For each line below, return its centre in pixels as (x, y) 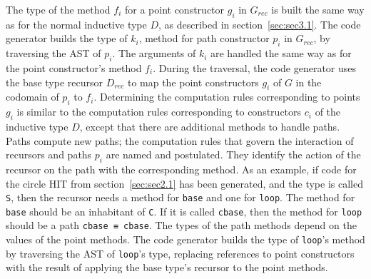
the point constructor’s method (74, 67)
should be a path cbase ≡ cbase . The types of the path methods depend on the (181, 225)
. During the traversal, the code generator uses (255, 67)
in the (309, 82)
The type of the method (58, 9)
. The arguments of (154, 53)
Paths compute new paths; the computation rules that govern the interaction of (180, 140)
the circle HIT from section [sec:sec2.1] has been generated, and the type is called (184, 183)
